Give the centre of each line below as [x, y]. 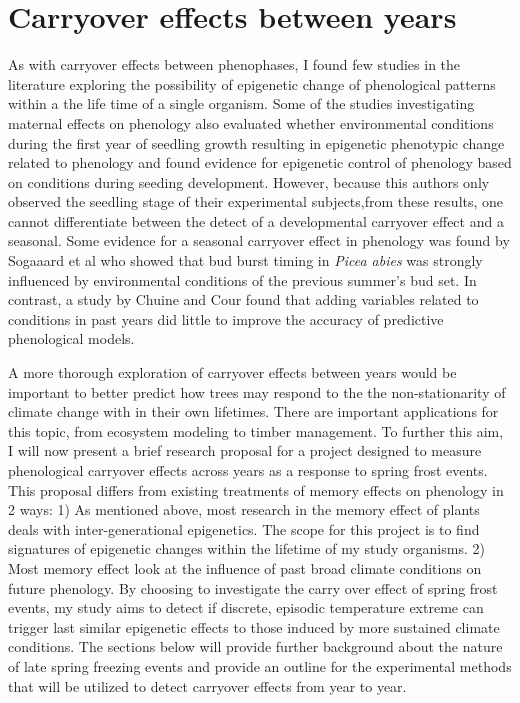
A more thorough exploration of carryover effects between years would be [232, 372]
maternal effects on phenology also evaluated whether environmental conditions [251, 122]
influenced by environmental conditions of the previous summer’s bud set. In [242, 279]
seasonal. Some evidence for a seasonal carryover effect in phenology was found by [259, 240]
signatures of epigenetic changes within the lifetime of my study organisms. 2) [246, 548]
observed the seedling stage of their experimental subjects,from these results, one [256, 201]
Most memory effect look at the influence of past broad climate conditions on [245, 567]
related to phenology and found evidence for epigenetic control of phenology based [260, 162]
